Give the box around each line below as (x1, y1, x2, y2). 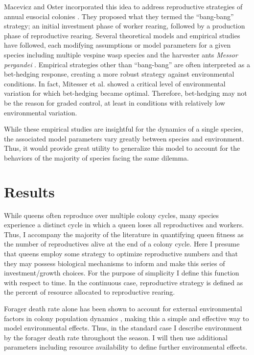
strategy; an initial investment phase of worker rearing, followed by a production (4, 21, 245, 31)
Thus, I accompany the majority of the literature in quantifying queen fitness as (4, 229, 244, 239)
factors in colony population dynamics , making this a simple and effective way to (4, 313, 249, 323)
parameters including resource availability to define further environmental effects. (4, 342, 248, 352)
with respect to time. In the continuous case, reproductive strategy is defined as (4, 277, 243, 287)
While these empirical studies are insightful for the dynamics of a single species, (4, 124, 243, 134)
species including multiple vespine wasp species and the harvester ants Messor (4, 49, 238, 59)
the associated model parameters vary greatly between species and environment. (4, 133, 244, 143)
